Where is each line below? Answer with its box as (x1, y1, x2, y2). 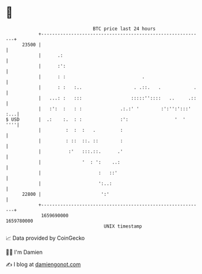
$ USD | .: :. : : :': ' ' (5, 116, 186, 123)
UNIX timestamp (103, 223, 142, 229)
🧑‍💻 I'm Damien (5, 248, 43, 256)
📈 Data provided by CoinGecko (5, 234, 85, 242)
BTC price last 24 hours (92, 26, 156, 32)
